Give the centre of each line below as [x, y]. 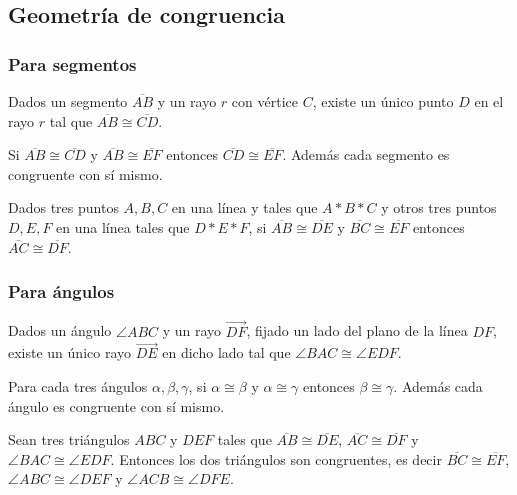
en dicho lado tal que [226, 352]
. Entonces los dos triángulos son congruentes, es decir [276, 458]
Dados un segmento [68, 101]
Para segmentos [72, 63]
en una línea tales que [123, 226]
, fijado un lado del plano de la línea [357, 330]
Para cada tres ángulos [78, 386]
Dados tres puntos [63, 207]
